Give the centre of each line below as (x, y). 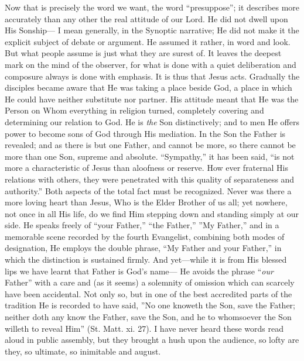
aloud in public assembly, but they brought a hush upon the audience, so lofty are (152, 340)
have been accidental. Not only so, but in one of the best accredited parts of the (148, 293)
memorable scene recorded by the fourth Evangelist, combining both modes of (145, 236)
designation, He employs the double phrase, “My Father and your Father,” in (143, 248)
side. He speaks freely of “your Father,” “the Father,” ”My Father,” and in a (142, 225)
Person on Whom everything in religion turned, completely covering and (134, 110)
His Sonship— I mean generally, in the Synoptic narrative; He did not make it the (152, 30)
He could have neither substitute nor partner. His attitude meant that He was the (152, 99)
